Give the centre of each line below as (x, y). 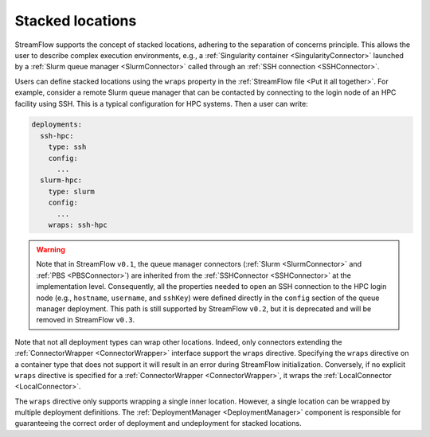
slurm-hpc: (61, 180)
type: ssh (67, 147)
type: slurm (72, 191)
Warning (51, 249)
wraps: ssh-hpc (78, 225)
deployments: (57, 125)
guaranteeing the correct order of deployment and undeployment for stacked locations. (158, 423)
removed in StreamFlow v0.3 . (86, 320)
